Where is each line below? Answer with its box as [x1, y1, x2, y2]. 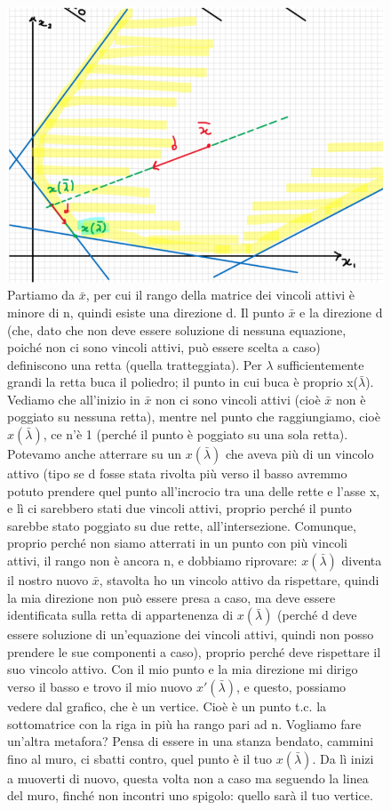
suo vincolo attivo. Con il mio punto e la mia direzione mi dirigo [7, 660, 358, 678]
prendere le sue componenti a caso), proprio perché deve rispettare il [7, 642, 381, 661]
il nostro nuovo [7, 571, 89, 589]
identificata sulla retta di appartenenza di [7, 605, 234, 624]
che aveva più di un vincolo [225, 445, 374, 463]
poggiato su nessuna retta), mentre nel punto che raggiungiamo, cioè [7, 407, 380, 426]
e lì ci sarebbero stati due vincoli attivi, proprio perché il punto [7, 499, 352, 517]
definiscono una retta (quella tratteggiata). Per [7, 355, 262, 373]
